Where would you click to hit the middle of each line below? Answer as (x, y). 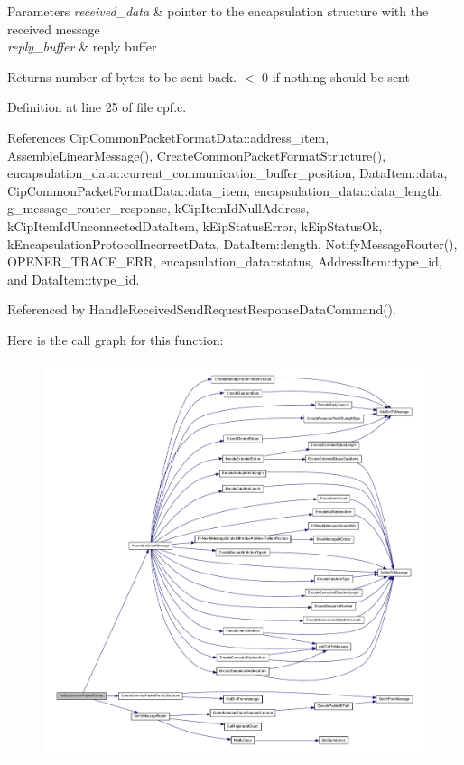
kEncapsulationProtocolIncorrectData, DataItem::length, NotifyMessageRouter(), (232, 243)
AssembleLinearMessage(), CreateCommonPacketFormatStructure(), (197, 155)
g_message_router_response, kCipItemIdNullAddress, (158, 208)
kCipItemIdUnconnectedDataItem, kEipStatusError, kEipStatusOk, (195, 225)
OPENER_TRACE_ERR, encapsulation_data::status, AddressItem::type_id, (225, 261)
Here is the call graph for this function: (116, 339)
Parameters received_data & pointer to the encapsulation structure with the (218, 11)
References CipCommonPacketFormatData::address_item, (168, 137)
